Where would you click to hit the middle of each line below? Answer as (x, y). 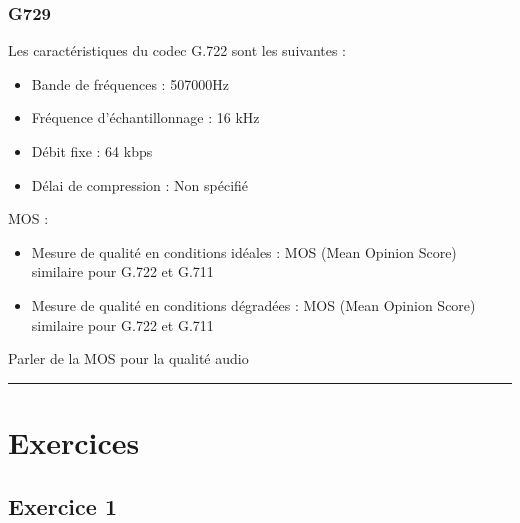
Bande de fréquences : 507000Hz (130, 83)
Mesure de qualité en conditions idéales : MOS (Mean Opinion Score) (244, 251)
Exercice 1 (62, 505)
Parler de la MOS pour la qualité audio (128, 358)
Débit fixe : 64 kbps (92, 151)
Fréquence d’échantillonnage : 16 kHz (145, 117)
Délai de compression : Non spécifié (140, 184)
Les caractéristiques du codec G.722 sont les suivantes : (177, 50)
